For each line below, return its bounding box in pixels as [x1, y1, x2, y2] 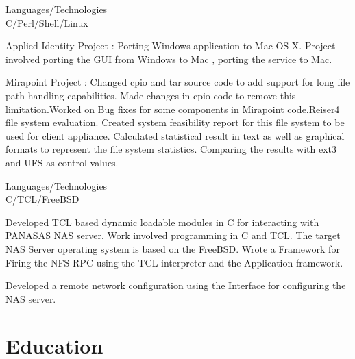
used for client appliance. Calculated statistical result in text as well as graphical [5, 128, 345, 143]
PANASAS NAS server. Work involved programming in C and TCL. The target [5, 228, 341, 243]
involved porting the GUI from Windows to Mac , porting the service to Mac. [5, 51, 332, 66]
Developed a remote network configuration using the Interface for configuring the [5, 278, 346, 293]
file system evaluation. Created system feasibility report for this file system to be [5, 115, 345, 129]
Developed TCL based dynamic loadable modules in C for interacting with [5, 214, 319, 229]
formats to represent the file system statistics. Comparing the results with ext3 [5, 142, 337, 156]
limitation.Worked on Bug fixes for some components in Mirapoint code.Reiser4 [5, 101, 340, 116]
